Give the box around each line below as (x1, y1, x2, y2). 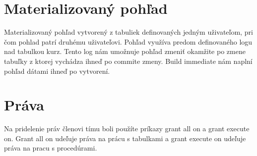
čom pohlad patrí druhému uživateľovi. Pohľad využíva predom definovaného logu (4, 36, 253, 47)
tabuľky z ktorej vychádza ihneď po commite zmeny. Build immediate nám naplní (4, 55, 253, 66)
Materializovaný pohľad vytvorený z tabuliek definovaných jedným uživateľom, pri (4, 27, 253, 37)
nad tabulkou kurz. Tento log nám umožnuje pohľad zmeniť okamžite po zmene (4, 46, 246, 56)
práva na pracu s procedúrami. (4, 143, 97, 153)
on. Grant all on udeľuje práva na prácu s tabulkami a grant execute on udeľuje (4, 133, 246, 143)
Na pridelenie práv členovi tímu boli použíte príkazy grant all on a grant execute (4, 123, 250, 134)
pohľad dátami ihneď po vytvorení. (4, 65, 110, 76)
